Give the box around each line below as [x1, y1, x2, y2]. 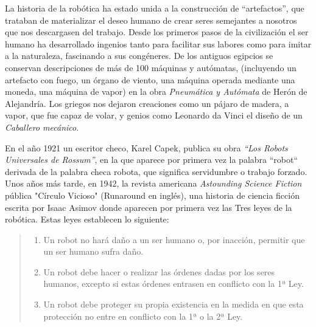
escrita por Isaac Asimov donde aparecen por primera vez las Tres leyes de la [5, 201, 292, 213]
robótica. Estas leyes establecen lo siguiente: [5, 213, 169, 225]
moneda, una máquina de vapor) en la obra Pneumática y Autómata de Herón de [5, 85, 307, 98]
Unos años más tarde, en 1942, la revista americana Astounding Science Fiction [5, 177, 302, 190]
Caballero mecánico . [5, 120, 79, 133]
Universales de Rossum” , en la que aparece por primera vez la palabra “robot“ [5, 153, 298, 166]
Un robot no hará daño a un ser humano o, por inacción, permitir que [43, 233, 305, 246]
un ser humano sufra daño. [43, 245, 144, 258]
